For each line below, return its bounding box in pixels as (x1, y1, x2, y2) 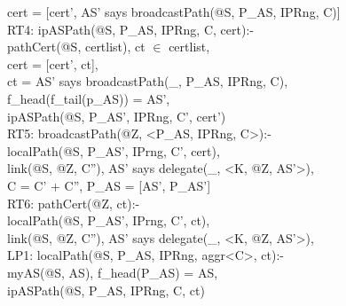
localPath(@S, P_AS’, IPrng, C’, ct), (7, 211, 210, 230)
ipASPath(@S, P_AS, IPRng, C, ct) (7, 280, 205, 299)
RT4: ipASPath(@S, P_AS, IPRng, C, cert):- (7, 20, 254, 38)
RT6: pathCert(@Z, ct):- (7, 193, 140, 212)
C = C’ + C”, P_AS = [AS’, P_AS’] (7, 176, 211, 194)
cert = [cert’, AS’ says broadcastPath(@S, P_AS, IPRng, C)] (7, 3, 341, 20)
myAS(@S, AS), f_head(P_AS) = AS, (7, 263, 218, 281)
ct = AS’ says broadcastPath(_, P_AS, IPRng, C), (7, 72, 288, 90)
